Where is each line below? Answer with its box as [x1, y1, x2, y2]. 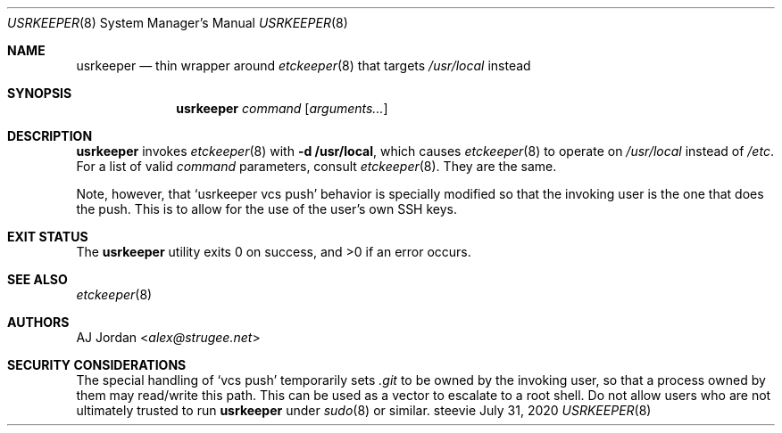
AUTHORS [7, 315, 70, 330]
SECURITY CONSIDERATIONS [7, 357, 187, 372]
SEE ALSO [7, 272, 68, 287]
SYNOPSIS [7, 86, 72, 101]
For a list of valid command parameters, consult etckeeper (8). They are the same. [76, 159, 557, 174]
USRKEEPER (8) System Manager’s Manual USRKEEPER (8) [7, 15, 348, 30]
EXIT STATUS [7, 229, 88, 244]
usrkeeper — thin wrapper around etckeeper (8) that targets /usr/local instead [76, 58, 531, 73]
